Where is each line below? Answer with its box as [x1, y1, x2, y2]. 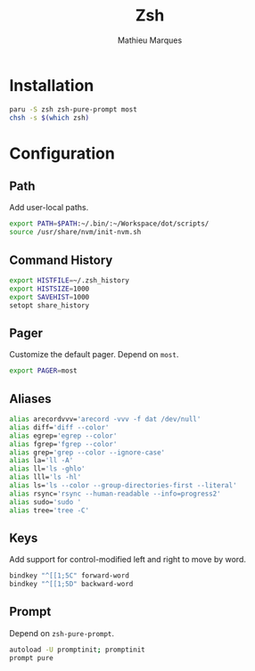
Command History [9, 252, 113, 267]
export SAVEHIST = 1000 [9, 292, 90, 301]
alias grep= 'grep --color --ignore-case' [9, 447, 166, 457]
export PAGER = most [9, 366, 78, 375]
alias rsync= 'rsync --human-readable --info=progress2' [9, 489, 221, 498]
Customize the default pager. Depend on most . [9, 349, 179, 360]
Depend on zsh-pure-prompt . [9, 627, 114, 638]
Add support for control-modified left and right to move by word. [9, 554, 247, 565]
